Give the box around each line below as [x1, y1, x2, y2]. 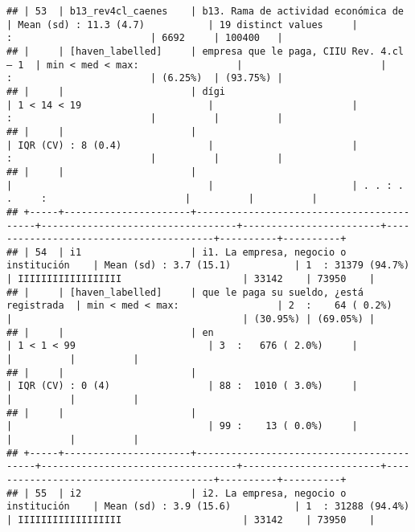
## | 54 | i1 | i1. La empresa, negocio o [6, 246, 347, 258]
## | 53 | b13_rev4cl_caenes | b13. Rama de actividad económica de [6, 6, 404, 17]
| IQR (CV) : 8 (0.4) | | [6, 139, 358, 151]
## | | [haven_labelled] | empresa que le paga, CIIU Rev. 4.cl [6, 45, 404, 57]
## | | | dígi [6, 85, 226, 97]
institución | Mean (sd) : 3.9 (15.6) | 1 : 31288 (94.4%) [6, 501, 410, 513]
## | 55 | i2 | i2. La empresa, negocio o [6, 487, 347, 499]
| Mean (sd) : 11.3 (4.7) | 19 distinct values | [6, 18, 358, 31]
